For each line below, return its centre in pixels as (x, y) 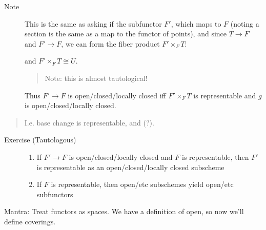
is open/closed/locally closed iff (117, 95)
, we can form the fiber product (110, 43)
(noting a (245, 23)
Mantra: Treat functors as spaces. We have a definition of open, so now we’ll (124, 211)
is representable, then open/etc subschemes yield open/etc (142, 184)
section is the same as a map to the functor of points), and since (126, 34)
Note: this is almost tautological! (96, 78)
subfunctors (55, 194)
